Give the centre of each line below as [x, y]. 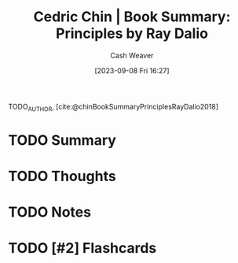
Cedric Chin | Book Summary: [132, 17]
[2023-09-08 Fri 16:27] [132, 70]
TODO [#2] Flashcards [82, 248]
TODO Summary [62, 140]
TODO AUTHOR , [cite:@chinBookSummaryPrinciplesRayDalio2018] [113, 107]
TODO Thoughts [62, 176]
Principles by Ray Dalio [132, 33]
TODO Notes [50, 212]
